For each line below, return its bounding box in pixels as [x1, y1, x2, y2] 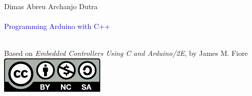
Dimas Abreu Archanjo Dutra [4, 1, 98, 11]
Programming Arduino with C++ [4, 21, 110, 31]
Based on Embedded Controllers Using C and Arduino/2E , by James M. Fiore [4, 48, 248, 58]
